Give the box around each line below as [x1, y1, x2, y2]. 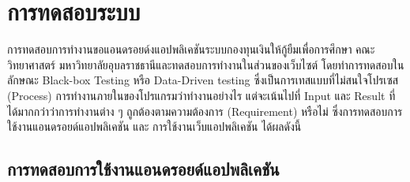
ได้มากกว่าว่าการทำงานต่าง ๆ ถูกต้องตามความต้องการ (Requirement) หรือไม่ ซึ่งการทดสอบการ [7, 102, 403, 119]
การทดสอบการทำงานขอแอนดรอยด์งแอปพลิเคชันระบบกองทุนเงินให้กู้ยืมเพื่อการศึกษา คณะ [7, 41, 375, 58]
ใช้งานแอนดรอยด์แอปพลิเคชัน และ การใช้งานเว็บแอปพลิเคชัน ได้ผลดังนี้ [7, 118, 302, 135]
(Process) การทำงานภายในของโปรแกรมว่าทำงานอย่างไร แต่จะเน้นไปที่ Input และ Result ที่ [7, 87, 396, 103]
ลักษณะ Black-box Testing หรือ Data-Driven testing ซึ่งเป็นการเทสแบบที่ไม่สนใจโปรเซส [7, 72, 399, 88]
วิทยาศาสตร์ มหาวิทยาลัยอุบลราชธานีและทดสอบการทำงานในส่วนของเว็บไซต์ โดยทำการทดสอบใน [7, 56, 404, 72]
